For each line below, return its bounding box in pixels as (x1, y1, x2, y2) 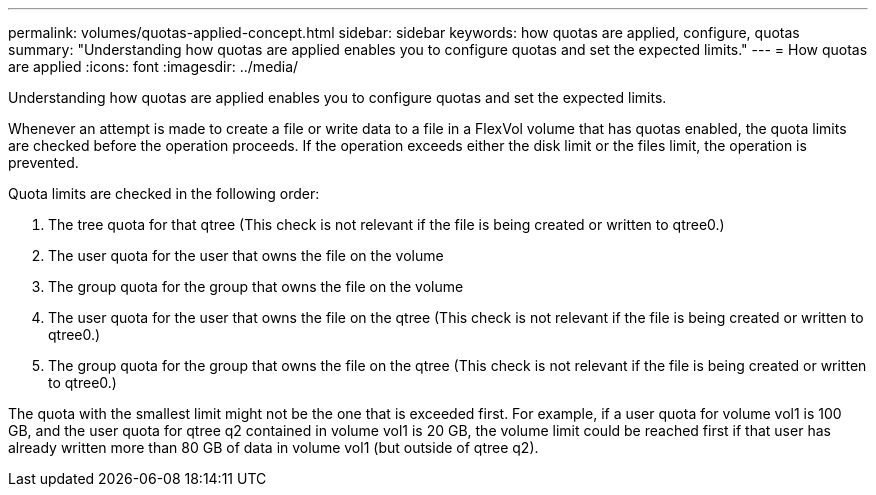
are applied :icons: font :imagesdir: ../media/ (8, 58, 299, 75)
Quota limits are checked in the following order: (8, 185, 320, 202)
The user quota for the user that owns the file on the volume (48, 247, 444, 264)
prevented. (8, 154, 79, 171)
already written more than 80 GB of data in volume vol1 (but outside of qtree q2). (8, 439, 539, 456)
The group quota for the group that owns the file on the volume (48, 278, 464, 295)
